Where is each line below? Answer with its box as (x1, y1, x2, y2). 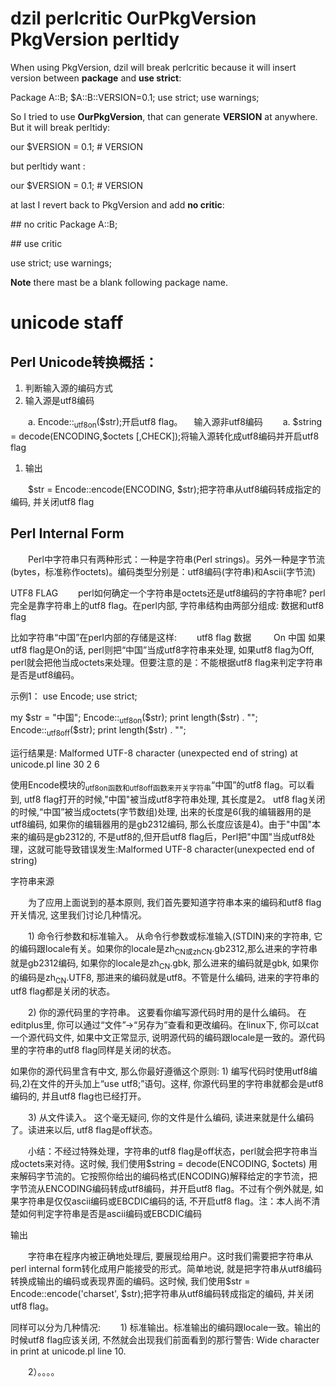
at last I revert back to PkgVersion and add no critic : (10, 198, 225, 211)
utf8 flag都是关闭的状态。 (10, 985, 116, 997)
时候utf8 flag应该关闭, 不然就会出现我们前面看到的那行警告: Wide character (10, 1334, 320, 1346)
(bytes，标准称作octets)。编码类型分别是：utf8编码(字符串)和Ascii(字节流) (10, 565, 317, 577)
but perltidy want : (10, 160, 86, 172)
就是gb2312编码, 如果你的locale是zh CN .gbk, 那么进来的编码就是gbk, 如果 (10, 957, 310, 971)
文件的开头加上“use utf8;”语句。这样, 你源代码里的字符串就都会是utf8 (38, 1078, 324, 1090)
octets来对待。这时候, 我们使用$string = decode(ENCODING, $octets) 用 (18, 1158, 318, 1170)
